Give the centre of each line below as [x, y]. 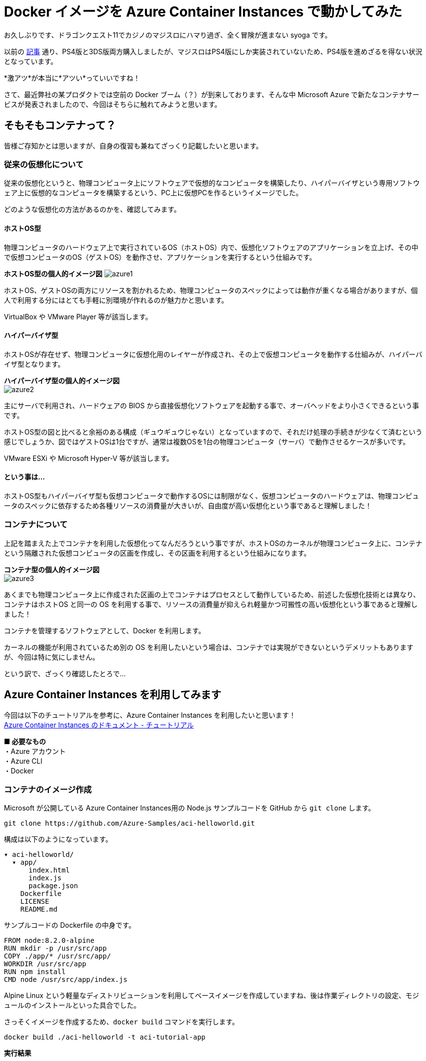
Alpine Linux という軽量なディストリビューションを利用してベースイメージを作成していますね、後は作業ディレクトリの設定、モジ [212, 996]
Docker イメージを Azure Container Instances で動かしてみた [203, 12]
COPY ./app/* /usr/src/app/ [58, 956]
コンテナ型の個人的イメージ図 [52, 569]
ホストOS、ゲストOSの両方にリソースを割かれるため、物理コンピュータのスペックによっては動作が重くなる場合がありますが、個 [211, 290]
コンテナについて [36, 525]
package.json [53, 886]
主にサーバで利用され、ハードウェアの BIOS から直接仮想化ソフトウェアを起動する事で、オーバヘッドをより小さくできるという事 [212, 405]
